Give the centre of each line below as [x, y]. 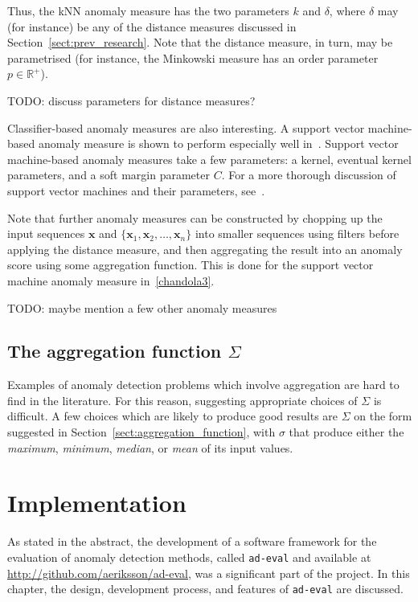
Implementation [97, 503]
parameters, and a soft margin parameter [109, 175]
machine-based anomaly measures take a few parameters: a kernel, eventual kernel [209, 159]
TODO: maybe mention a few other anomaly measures [142, 307]
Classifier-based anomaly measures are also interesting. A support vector [186, 127]
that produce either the [346, 432]
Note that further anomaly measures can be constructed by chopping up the [195, 217]
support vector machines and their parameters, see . [136, 190]
